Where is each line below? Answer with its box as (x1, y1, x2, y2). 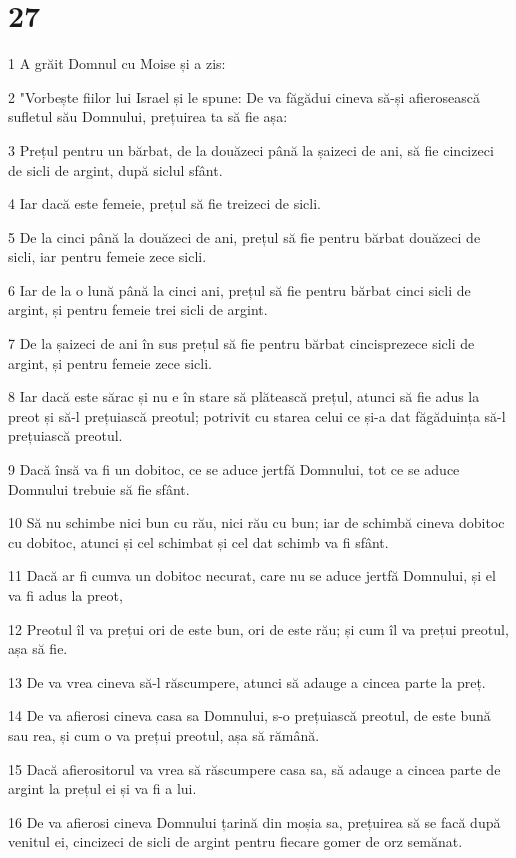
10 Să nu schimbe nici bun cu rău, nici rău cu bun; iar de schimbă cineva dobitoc (8, 512, 505, 533)
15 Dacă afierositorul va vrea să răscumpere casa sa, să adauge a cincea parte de (8, 758, 501, 779)
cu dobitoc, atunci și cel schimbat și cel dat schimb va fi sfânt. (8, 531, 389, 552)
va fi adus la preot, (8, 585, 123, 605)
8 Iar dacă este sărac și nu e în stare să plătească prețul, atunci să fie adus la (8, 386, 480, 407)
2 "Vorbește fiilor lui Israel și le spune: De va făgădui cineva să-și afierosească (8, 86, 481, 107)
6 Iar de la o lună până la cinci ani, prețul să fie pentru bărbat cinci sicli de (8, 279, 471, 300)
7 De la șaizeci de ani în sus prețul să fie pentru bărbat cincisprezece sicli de (8, 333, 475, 354)
